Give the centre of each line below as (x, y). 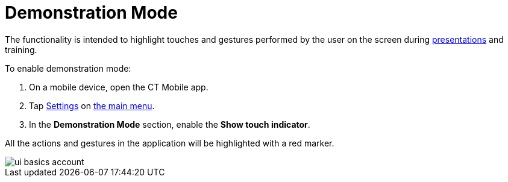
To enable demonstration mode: (68, 68)
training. (21, 49)
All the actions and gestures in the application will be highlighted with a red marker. (170, 143)
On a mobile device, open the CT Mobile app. (119, 87)
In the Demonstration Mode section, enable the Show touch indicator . (170, 124)
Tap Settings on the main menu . (92, 105)
